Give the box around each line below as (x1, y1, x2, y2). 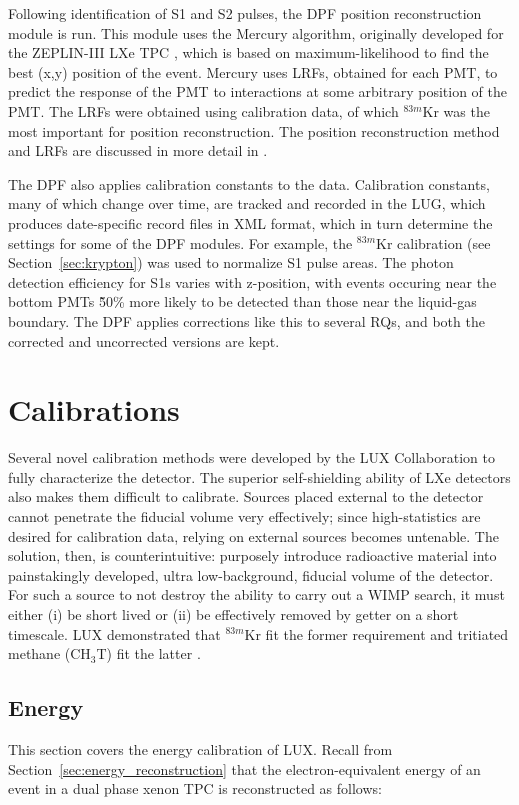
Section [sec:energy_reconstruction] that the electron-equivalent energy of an (8, 758, 481, 779)
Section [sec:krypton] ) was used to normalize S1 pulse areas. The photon (8, 252, 454, 273)
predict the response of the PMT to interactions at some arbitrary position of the (8, 81, 508, 102)
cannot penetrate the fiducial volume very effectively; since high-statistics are (8, 506, 481, 526)
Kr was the (422, 100, 490, 121)
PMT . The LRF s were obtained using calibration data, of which (8, 100, 399, 121)
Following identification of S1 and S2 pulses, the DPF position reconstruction (8, 3, 482, 23)
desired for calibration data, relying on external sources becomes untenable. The (8, 525, 499, 546)
